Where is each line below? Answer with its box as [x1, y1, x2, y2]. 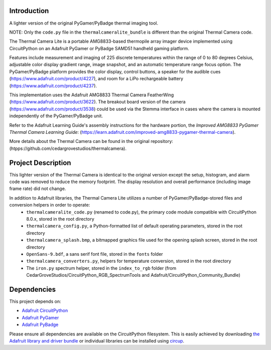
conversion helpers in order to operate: [9, 202, 90, 208]
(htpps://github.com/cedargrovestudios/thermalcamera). [9, 145, 126, 151]
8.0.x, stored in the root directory [26, 216, 95, 222]
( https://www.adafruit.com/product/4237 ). [9, 83, 97, 89]
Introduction [9, 7, 49, 15]
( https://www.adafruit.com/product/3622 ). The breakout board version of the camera [9, 99, 186, 105]
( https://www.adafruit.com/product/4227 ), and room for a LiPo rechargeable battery [9, 76, 183, 82]
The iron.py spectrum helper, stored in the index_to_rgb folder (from [26, 265, 177, 271]
